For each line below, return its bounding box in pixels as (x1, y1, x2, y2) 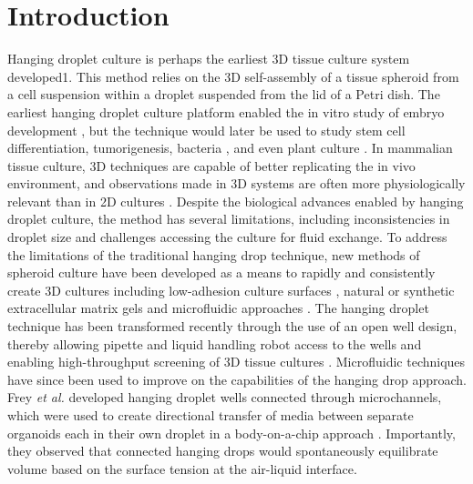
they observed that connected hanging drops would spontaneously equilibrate (7, 441, 438, 460)
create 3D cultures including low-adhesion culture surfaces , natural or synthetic (7, 280, 455, 299)
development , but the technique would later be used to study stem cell (7, 120, 406, 139)
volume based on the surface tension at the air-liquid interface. (7, 459, 357, 478)
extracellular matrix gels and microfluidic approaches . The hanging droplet (7, 298, 429, 318)
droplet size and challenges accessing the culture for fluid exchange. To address (7, 227, 447, 247)
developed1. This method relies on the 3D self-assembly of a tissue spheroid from (7, 66, 459, 86)
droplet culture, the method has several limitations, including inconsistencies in (7, 209, 450, 228)
